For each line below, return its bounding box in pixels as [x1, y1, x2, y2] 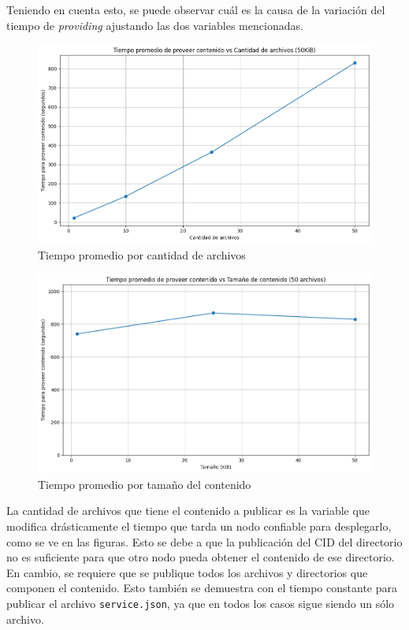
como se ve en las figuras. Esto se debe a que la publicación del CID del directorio [6, 533, 403, 550]
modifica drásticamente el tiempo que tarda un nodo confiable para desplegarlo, [6, 518, 392, 535]
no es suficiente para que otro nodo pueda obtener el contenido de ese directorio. [6, 549, 395, 565]
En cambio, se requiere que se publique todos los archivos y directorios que [6, 564, 368, 580]
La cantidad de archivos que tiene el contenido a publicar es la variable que [6, 502, 370, 519]
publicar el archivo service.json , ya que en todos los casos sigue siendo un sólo [6, 595, 395, 611]
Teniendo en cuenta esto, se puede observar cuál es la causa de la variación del [6, 2, 385, 17]
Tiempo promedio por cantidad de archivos [38, 246, 246, 263]
